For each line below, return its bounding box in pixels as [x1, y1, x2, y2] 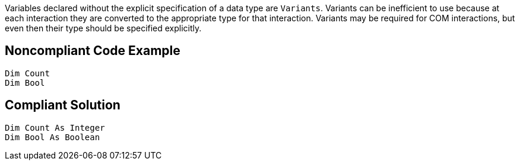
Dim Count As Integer [5, 122, 105, 132]
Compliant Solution [5, 98, 121, 113]
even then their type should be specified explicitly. [5, 23, 202, 33]
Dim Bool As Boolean [5, 132, 100, 142]
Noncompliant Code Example [5, 43, 180, 59]
